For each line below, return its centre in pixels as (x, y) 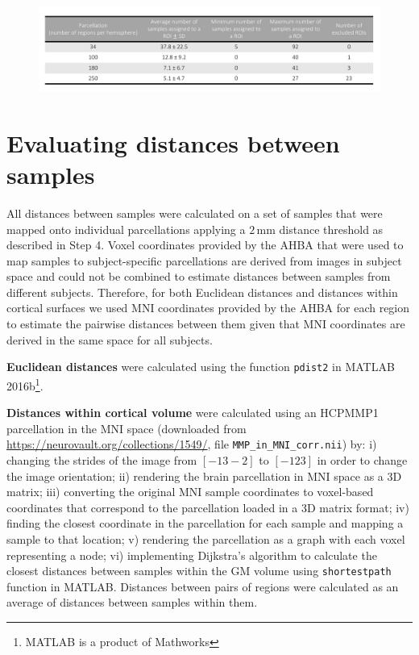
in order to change (362, 460)
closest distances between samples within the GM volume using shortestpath (199, 571)
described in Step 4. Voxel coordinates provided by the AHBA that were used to (205, 245)
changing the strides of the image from (102, 460)
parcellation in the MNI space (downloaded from (127, 428)
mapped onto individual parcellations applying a (126, 229)
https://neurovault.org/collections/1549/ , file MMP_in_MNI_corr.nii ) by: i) (192, 444)
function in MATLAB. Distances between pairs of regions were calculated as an (203, 586)
